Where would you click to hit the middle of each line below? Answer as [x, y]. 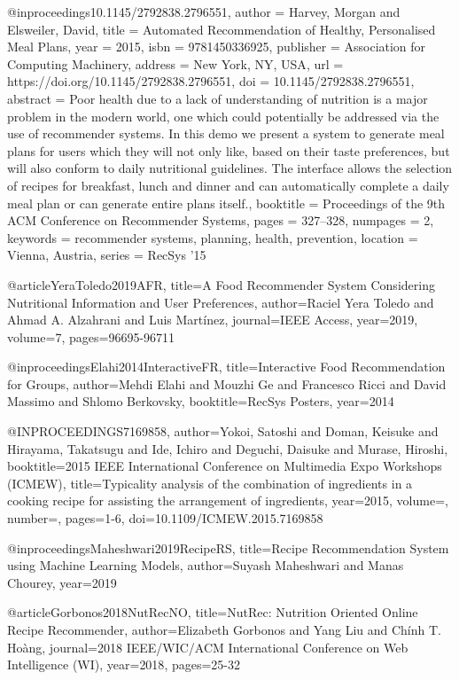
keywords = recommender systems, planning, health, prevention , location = [213, 237]
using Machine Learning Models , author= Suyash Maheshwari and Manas [206, 565]
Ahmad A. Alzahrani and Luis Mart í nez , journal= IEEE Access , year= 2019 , [213, 320]
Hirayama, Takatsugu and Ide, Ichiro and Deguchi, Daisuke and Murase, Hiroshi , [228, 448]
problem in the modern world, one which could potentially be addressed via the [223, 116]
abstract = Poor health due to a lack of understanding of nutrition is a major [218, 98]
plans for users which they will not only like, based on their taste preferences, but [229, 150]
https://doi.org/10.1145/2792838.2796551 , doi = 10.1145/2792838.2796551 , [211, 81]
